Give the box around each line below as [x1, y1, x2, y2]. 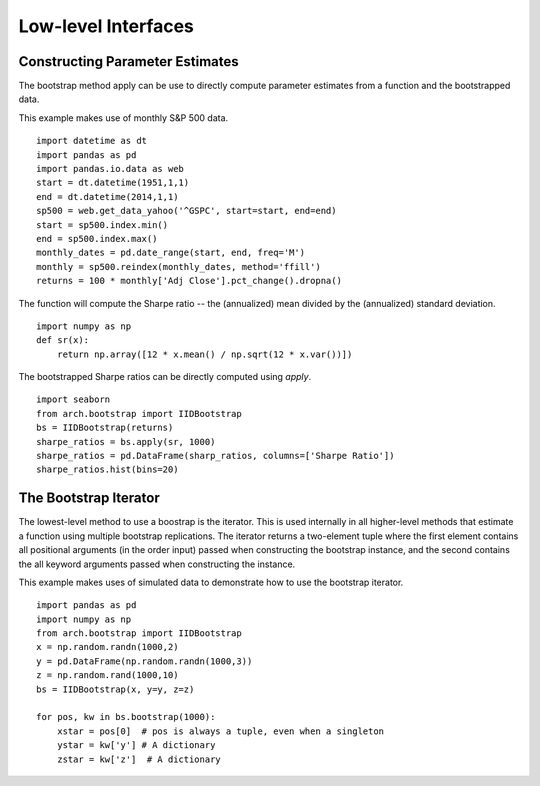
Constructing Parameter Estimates [18, 53, 239, 70]
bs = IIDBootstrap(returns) [36, 422, 174, 434]
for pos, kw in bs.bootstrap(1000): [36, 711, 216, 723]
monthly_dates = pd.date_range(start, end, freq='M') [36, 247, 305, 259]
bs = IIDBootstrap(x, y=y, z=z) [36, 683, 195, 695]
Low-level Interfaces [18, 15, 195, 37]
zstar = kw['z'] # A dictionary [56, 753, 222, 765]
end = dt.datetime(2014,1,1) [36, 191, 179, 202]
